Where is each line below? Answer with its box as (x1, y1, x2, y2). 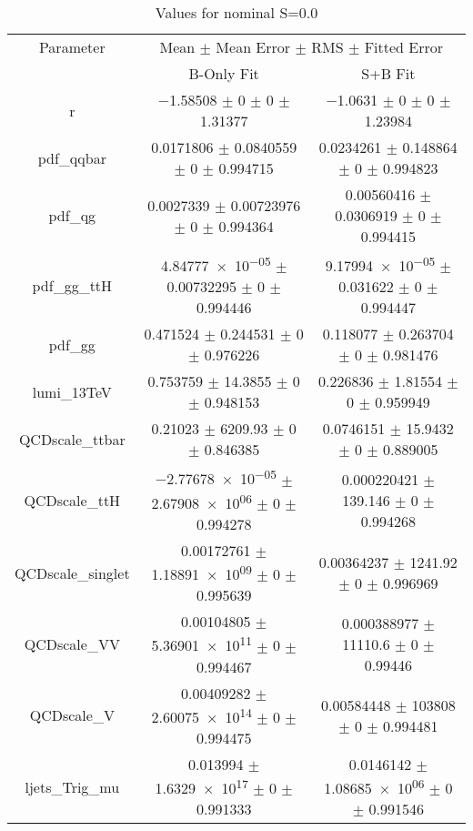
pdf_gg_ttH (32, 274, 113, 296)
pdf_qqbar (37, 147, 106, 168)
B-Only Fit (188, 63, 259, 84)
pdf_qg (48, 205, 96, 226)
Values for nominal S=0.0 (155, 2, 318, 23)
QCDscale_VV (24, 633, 120, 654)
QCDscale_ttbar (18, 428, 126, 450)
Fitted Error (364, 36, 444, 57)
